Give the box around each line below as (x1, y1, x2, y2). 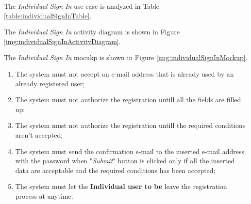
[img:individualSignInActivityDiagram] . (4, 36, 121, 46)
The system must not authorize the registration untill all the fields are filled (15, 94, 241, 105)
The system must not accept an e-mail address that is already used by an (15, 68, 234, 78)
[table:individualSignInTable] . (4, 10, 92, 20)
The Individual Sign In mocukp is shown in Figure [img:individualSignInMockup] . (4, 52, 248, 63)
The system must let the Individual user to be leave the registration (15, 181, 227, 191)
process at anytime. (15, 190, 73, 201)
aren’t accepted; (15, 129, 63, 140)
